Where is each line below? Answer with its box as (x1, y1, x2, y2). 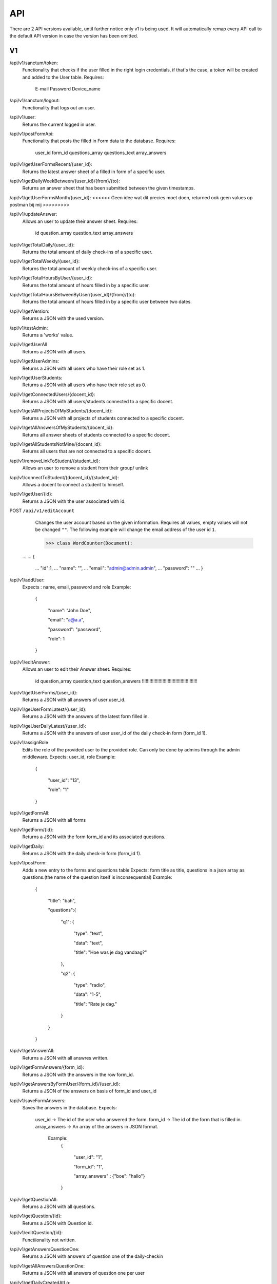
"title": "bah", (48, 897, 76, 903)
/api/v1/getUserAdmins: (9, 358, 60, 364)
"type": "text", (73, 930, 103, 937)
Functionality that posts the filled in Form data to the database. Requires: (22, 138, 176, 144)
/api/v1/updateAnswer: (9, 211, 57, 217)
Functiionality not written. (22, 1237, 76, 1243)
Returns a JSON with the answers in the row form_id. (22, 1071, 134, 1078)
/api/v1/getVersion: (9, 308, 50, 314)
